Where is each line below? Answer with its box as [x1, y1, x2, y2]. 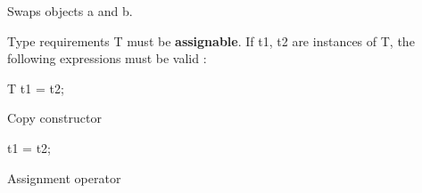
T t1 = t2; [7, 78, 64, 97]
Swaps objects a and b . [7, 2, 133, 20]
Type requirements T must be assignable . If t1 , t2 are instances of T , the [7, 31, 415, 50]
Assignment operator [7, 168, 121, 187]
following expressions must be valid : [7, 49, 207, 68]
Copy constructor [7, 109, 102, 127]
